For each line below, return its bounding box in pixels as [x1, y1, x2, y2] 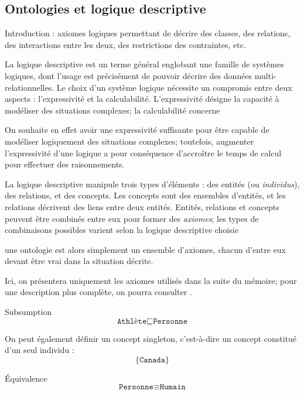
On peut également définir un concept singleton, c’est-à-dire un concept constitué [5, 332, 297, 344]
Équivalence [5, 372, 47, 384]
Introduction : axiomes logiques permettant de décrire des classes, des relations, [5, 27, 291, 39]
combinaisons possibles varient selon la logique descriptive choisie [5, 224, 238, 236]
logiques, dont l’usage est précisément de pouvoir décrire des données [5, 69, 252, 81]
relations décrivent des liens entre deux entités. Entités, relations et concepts [5, 200, 279, 213]
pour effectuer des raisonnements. [5, 158, 125, 170]
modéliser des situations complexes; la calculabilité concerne [5, 104, 220, 116]
